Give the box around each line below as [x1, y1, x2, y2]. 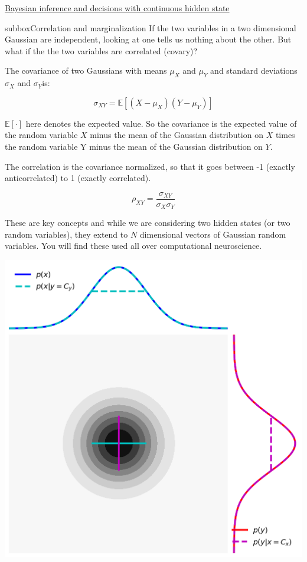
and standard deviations [210, 64, 298, 77]
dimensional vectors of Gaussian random [139, 228, 286, 240]
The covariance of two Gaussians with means [5, 64, 167, 77]
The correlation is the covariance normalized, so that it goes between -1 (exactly [5, 160, 295, 172]
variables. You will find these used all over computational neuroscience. [5, 239, 262, 252]
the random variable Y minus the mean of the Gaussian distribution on [5, 140, 263, 152]
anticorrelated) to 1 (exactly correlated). [5, 172, 151, 184]
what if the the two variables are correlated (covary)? [5, 44, 198, 57]
